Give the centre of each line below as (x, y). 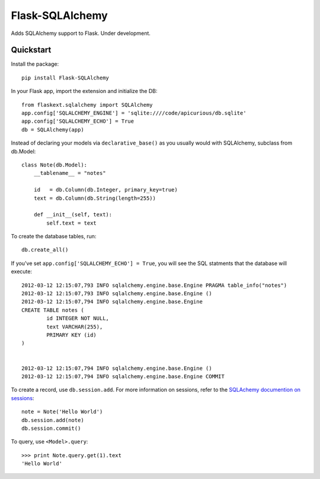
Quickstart (31, 50)
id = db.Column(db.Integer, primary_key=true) (105, 190)
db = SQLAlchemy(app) (53, 130)
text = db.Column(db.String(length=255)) (95, 198)
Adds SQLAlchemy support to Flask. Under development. (81, 33)
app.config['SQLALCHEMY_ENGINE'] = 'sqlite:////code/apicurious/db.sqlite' (134, 113)
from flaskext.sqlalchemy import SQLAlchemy (87, 105)
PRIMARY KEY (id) (72, 335)
